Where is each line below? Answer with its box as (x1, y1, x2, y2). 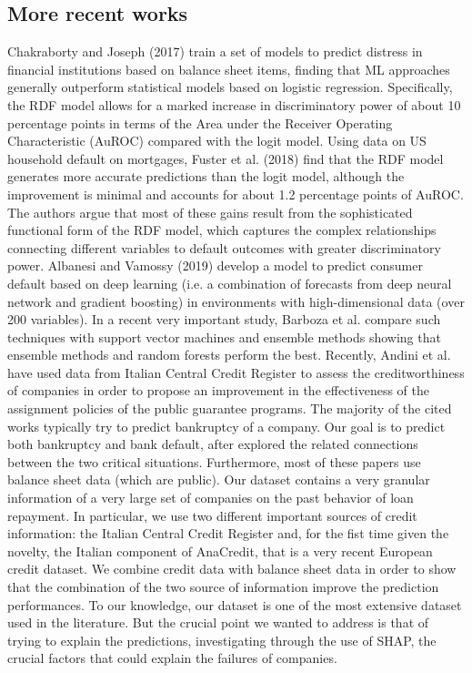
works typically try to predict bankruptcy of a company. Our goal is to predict (7, 416, 446, 435)
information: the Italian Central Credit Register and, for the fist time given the (7, 524, 449, 543)
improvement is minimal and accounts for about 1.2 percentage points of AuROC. (7, 184, 464, 203)
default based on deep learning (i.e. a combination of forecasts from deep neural (7, 273, 452, 292)
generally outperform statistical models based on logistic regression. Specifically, (7, 77, 453, 97)
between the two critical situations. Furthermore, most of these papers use (7, 452, 421, 471)
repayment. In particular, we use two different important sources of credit (7, 505, 417, 525)
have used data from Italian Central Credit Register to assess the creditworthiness (7, 362, 465, 382)
